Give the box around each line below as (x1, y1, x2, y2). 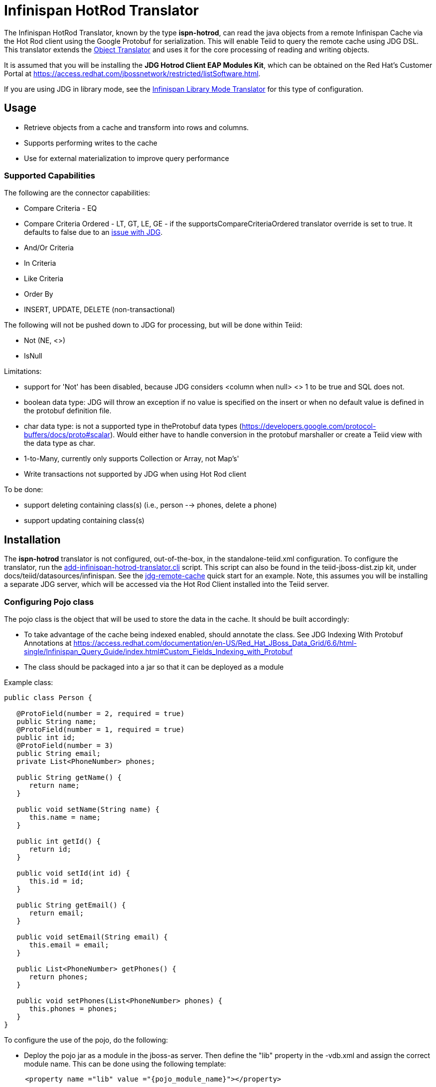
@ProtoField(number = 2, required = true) (16, 709, 185, 718)
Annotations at (24, 638, 72, 647)
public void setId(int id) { (16, 869, 130, 877)
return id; (29, 845, 71, 853)
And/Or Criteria (24, 243, 74, 252)
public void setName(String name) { (16, 805, 159, 813)
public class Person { (4, 693, 93, 702)
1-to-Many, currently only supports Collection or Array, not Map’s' (24, 454, 239, 463)
